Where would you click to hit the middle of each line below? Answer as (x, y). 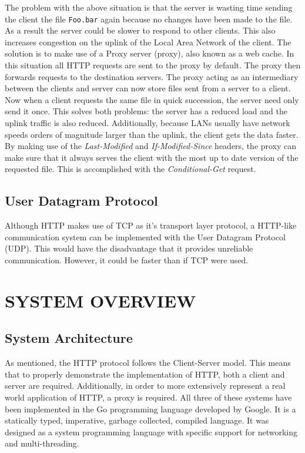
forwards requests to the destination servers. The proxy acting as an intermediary (152, 76)
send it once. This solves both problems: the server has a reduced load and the (146, 111)
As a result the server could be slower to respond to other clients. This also (140, 30)
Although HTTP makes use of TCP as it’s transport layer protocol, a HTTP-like (151, 225)
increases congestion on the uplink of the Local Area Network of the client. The (148, 42)
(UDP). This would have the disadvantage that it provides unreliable (129, 248)
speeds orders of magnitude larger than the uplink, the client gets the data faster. (152, 134)
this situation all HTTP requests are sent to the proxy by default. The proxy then (153, 65)
